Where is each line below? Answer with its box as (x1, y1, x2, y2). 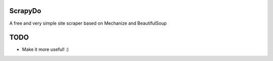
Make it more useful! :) (22, 46, 69, 52)
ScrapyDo (9, 7, 41, 15)
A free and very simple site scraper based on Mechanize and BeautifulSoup (9, 20, 167, 26)
